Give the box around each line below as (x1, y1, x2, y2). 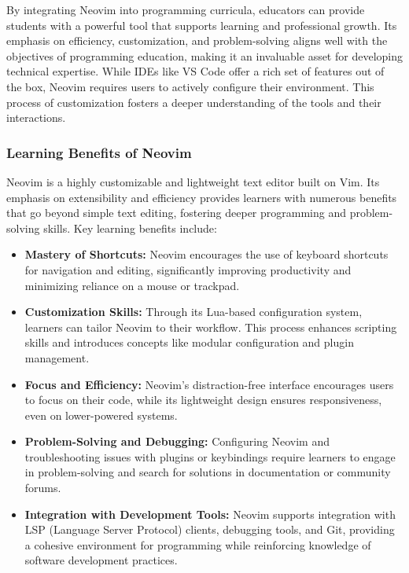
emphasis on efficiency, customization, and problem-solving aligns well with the (6, 32, 388, 49)
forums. (24, 479, 61, 496)
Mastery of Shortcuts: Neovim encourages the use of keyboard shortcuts (24, 246, 389, 263)
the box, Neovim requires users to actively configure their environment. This (6, 78, 374, 94)
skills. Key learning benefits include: (43, 219, 217, 236)
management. (24, 349, 90, 365)
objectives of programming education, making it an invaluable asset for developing (6, 47, 403, 64)
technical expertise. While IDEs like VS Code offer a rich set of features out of (6, 63, 385, 79)
